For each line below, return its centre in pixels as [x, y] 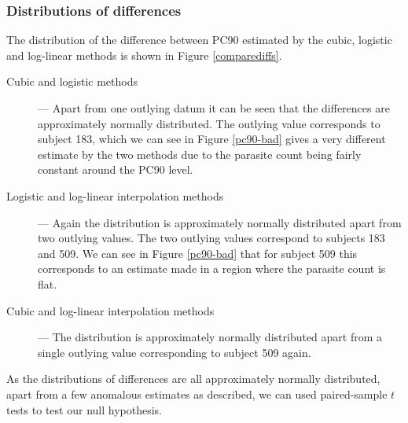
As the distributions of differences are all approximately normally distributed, [193, 379]
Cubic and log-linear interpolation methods [110, 310]
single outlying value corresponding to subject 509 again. [175, 352]
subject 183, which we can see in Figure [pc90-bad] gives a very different [212, 139]
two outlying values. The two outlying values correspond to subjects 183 [211, 238]
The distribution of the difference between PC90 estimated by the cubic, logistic [199, 40]
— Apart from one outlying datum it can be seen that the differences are [214, 108]
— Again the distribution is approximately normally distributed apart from [220, 222]
